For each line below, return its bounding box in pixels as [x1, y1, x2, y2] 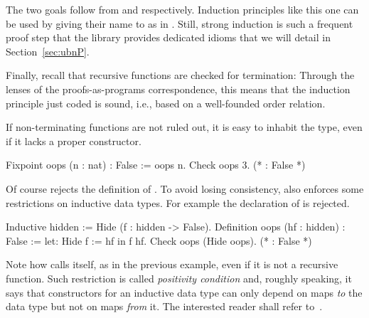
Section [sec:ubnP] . [6, 43, 90, 58]
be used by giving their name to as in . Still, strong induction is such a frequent [6, 16, 353, 31]
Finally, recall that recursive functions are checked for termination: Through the [6, 68, 355, 83]
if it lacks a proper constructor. [6, 133, 141, 148]
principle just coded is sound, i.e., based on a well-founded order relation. [6, 95, 326, 110]
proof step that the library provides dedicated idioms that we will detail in [6, 30, 331, 45]
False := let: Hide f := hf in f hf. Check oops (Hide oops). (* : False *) [6, 233, 312, 248]
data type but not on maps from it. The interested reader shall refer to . [6, 299, 323, 314]
